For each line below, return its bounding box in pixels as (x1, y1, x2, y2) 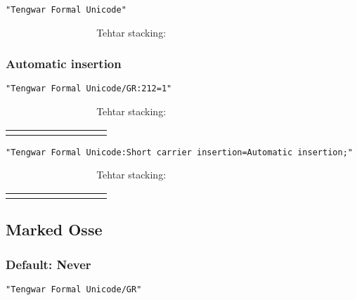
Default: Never (6, 255, 91, 273)
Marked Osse (6, 219, 103, 240)
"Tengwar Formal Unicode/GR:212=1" (6, 84, 172, 94)
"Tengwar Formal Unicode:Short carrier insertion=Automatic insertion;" (6, 147, 353, 157)
